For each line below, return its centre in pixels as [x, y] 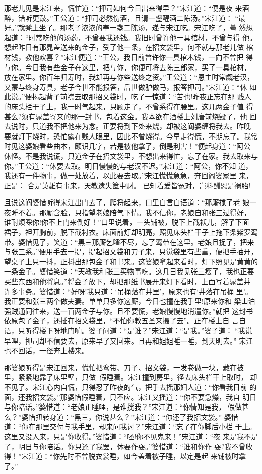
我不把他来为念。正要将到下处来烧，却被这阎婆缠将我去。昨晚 [148, 126]
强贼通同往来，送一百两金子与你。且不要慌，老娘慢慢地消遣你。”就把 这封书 [129, 311]
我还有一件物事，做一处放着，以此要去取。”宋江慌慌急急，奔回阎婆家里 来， [129, 176]
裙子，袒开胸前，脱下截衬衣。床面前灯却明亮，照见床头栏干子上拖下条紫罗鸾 [131, 232]
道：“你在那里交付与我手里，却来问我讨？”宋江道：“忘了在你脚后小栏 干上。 [130, 426]
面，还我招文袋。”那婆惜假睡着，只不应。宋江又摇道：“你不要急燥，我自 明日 [130, 397]
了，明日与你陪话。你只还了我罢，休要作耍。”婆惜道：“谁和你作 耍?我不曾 [125, 446]
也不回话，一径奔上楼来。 [46, 350]
